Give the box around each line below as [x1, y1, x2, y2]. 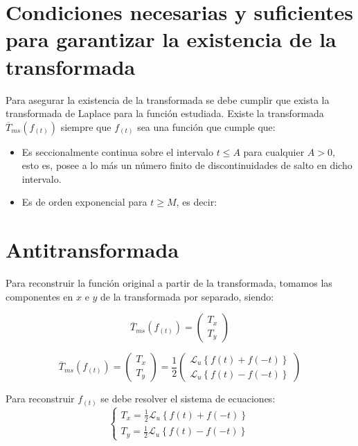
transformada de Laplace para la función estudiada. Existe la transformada [6, 106, 324, 121]
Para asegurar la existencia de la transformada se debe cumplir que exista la [6, 92, 330, 107]
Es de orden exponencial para [21, 195, 147, 209]
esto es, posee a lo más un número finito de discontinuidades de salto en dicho [21, 158, 352, 172]
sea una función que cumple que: [137, 119, 276, 134]
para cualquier [243, 144, 305, 159]
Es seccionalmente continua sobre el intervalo [21, 144, 213, 159]
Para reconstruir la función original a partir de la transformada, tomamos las [6, 276, 332, 290]
